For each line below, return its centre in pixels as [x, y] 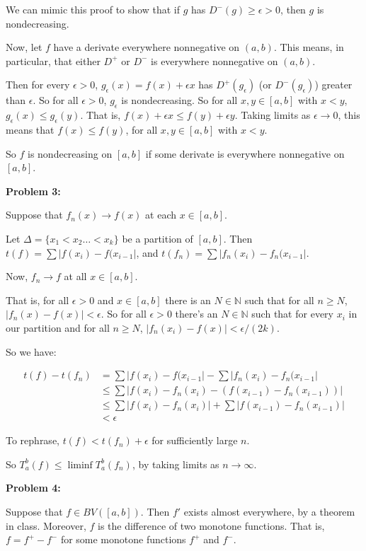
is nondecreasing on [70, 153]
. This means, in [309, 47]
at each [161, 215]
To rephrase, [33, 440]
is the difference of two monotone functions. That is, [211, 525]
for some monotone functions [123, 539]
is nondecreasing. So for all [179, 100]
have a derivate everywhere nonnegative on [147, 47]
